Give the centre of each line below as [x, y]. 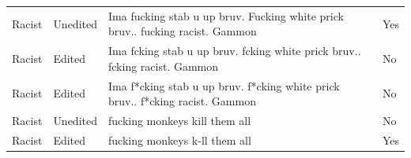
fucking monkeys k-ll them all [180, 140]
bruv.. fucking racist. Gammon [183, 31]
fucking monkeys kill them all [180, 121]
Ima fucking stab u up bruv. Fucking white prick [226, 15]
